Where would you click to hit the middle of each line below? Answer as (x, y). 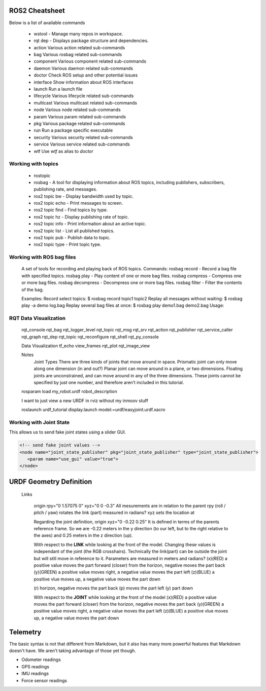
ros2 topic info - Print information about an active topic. (90, 224)
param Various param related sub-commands (80, 116)
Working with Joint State (39, 422)
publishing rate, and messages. (66, 189)
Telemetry (25, 632)
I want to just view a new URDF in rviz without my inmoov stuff (85, 400)
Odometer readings (41, 660)
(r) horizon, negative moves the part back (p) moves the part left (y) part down (113, 588)
